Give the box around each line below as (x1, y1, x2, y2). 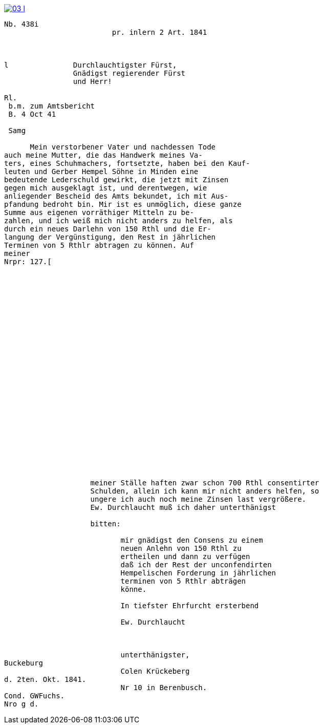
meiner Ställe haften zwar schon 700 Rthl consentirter (90, 479, 319, 487)
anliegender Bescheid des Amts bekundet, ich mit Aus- (4, 192, 229, 200)
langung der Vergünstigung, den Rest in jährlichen (4, 233, 216, 241)
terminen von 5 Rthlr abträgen (120, 577, 246, 585)
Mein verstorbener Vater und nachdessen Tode (30, 143, 216, 151)
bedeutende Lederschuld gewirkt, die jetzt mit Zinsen (4, 176, 229, 184)
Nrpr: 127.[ (4, 258, 52, 266)
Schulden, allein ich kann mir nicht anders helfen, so (90, 487, 319, 495)
